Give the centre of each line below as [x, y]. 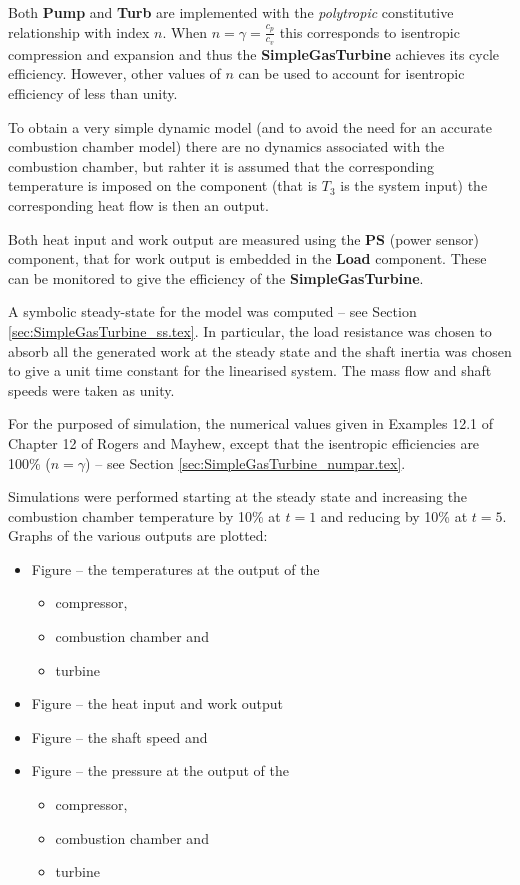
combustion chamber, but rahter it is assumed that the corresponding [221, 165]
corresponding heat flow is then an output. [138, 204]
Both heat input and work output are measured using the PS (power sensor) [244, 238]
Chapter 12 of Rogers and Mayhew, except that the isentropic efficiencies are [244, 442]
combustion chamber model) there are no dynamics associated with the [226, 146]
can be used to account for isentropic [351, 73]
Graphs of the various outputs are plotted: [138, 535]
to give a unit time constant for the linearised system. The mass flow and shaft [250, 370]
